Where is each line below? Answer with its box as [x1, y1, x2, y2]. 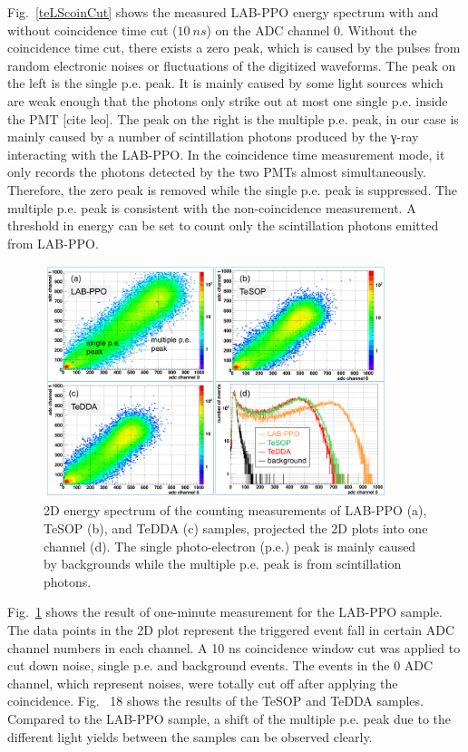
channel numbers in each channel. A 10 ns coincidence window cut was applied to [7, 638, 461, 657]
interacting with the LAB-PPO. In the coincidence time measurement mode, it [7, 144, 445, 163]
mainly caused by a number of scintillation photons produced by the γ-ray [7, 127, 419, 146]
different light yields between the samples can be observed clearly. [7, 727, 373, 746]
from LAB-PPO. [7, 233, 99, 252]
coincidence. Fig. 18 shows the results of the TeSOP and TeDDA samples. [7, 691, 424, 710]
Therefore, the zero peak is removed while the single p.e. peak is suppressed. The [7, 180, 458, 199]
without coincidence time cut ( [7, 20, 178, 39]
